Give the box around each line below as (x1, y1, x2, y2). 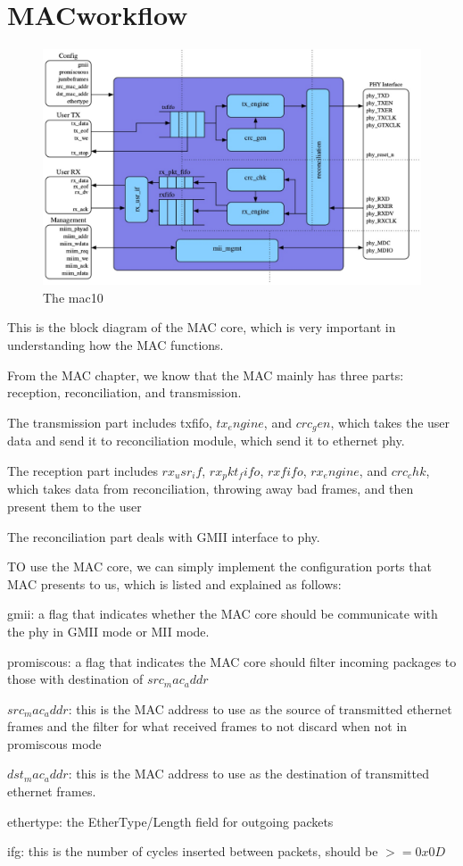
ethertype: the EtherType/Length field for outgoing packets (7, 812, 334, 830)
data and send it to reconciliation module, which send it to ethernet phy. (7, 431, 405, 450)
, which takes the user (330, 412, 451, 431)
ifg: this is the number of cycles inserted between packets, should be (7, 842, 378, 861)
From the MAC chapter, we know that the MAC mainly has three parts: (7, 365, 404, 384)
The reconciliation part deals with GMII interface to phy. (7, 527, 320, 545)
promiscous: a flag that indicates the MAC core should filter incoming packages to (7, 652, 457, 670)
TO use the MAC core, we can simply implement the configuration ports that (7, 557, 432, 576)
